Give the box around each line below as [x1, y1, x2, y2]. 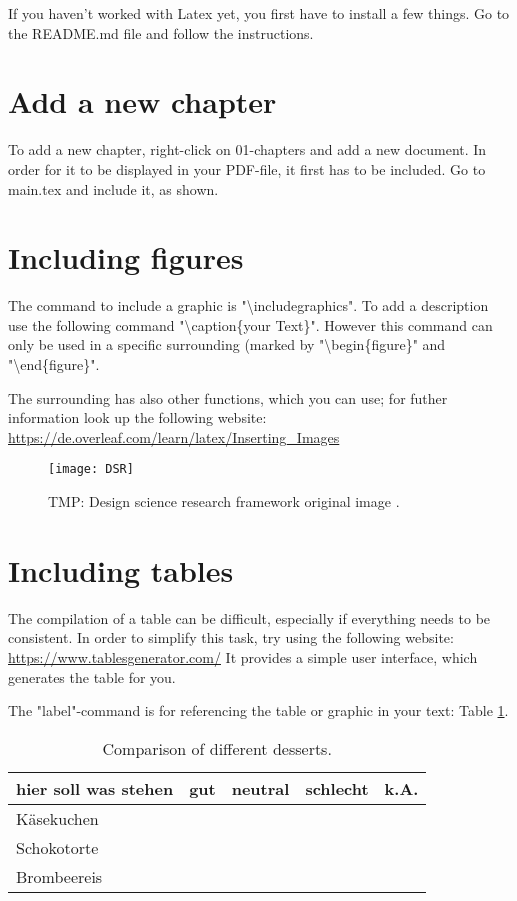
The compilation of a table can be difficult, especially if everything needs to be [8, 607, 491, 628]
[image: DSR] [48, 462, 134, 477]
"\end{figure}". [8, 354, 100, 374]
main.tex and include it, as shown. [8, 178, 219, 199]
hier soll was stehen [16, 776, 174, 800]
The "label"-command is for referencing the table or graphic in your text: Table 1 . [8, 700, 509, 721]
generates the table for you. [8, 666, 176, 687]
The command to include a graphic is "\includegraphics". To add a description [8, 295, 489, 316]
